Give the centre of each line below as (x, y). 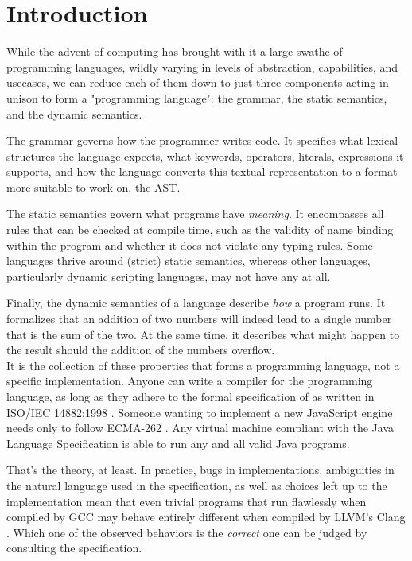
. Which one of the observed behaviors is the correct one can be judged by (187, 532)
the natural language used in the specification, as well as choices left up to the (197, 485)
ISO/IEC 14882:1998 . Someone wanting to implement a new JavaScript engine (200, 412)
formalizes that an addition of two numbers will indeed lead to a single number (199, 319)
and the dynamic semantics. (74, 113)
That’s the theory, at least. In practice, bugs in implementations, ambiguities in (200, 470)
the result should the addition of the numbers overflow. (141, 350)
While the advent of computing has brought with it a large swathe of (175, 51)
